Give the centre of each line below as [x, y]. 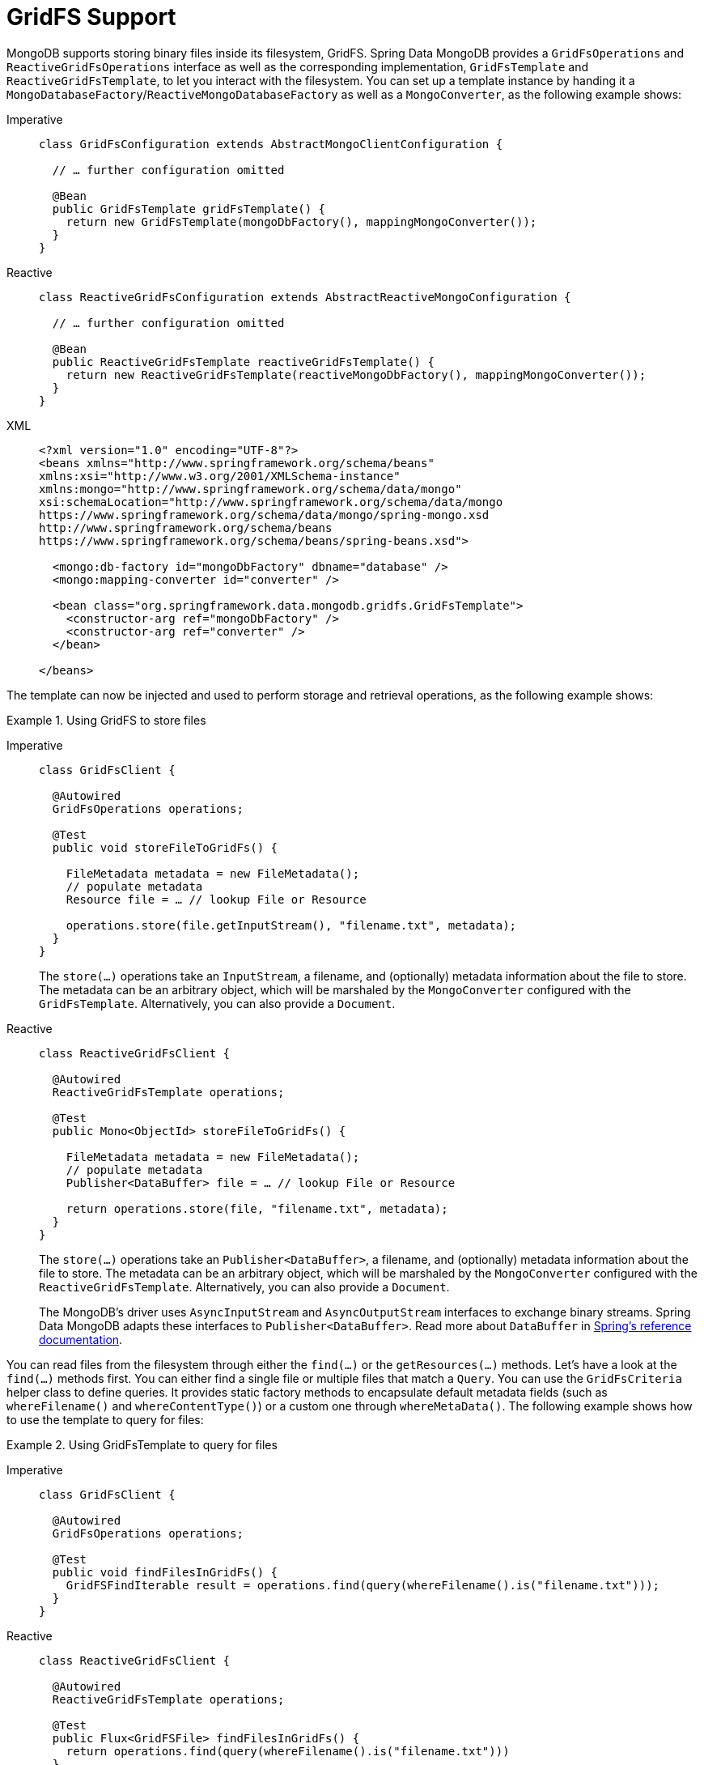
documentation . [81, 1339]
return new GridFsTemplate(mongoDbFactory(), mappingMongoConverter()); [301, 221]
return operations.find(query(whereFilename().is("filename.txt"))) [288, 1751]
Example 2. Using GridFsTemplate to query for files [142, 1444]
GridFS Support [91, 17]
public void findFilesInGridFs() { [165, 1572]
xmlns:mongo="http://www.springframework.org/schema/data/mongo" [250, 489]
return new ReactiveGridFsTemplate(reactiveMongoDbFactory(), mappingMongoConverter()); [356, 374]
